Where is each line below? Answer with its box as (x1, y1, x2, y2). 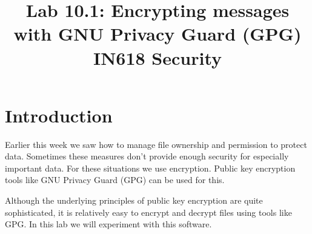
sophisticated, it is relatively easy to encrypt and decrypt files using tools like (5, 206, 292, 218)
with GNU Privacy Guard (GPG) (13, 21, 302, 46)
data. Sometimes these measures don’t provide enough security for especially (5, 150, 289, 162)
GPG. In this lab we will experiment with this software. (5, 218, 212, 230)
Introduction (5, 102, 113, 127)
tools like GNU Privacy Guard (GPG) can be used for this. (5, 173, 225, 186)
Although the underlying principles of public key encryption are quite (5, 194, 263, 207)
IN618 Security (93, 45, 222, 70)
